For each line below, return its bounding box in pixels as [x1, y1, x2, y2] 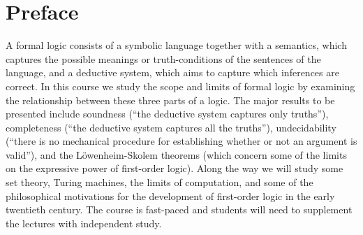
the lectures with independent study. [6, 215, 162, 230]
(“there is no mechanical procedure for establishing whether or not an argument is [6, 134, 357, 148]
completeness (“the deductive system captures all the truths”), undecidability [6, 120, 336, 134]
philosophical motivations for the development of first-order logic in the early [6, 188, 335, 203]
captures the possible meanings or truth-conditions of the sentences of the [6, 51, 321, 66]
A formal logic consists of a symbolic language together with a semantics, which [6, 38, 347, 52]
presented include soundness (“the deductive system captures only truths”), [6, 106, 329, 121]
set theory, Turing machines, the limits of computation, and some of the [6, 175, 313, 190]
